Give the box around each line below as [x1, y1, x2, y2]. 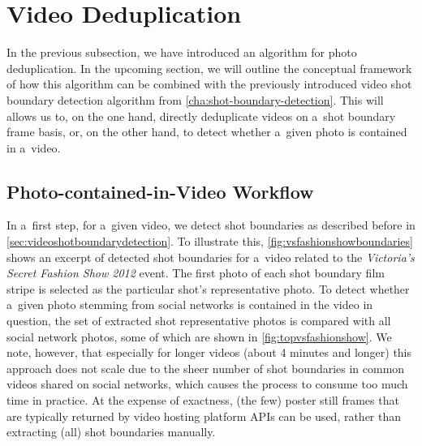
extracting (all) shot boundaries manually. [6, 423, 216, 440]
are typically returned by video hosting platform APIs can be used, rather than [6, 407, 402, 424]
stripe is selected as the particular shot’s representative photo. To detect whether [6, 280, 410, 297]
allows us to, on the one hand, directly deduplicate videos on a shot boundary [6, 107, 396, 124]
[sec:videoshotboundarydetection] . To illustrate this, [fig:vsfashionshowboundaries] [6, 233, 413, 250]
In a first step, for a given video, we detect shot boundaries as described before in [6, 217, 416, 234]
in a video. [6, 139, 61, 156]
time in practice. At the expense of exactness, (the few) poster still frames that [6, 392, 399, 409]
